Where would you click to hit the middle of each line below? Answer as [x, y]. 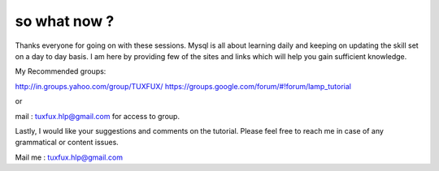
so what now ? [65, 21]
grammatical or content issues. [67, 143]
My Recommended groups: [61, 71]
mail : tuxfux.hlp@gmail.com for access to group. [98, 116]
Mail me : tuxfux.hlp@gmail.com [69, 157]
